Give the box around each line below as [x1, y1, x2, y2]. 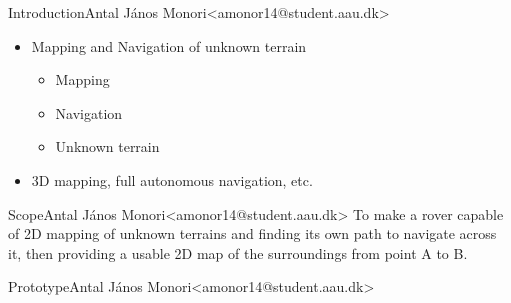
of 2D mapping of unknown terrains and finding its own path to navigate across [8, 223, 497, 244]
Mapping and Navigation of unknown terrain [31, 35, 307, 56]
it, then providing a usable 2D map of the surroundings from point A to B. [8, 242, 468, 263]
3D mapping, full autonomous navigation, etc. [31, 169, 313, 190]
